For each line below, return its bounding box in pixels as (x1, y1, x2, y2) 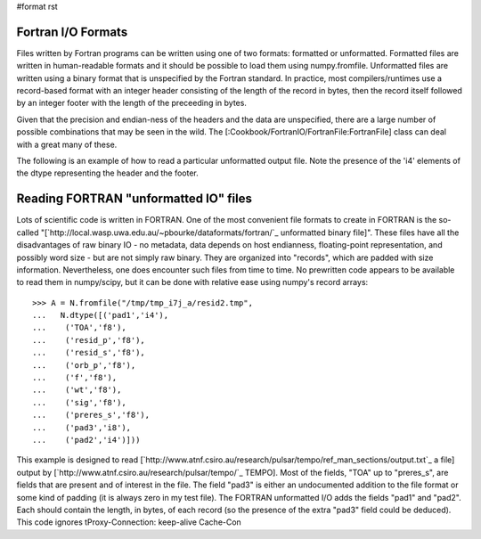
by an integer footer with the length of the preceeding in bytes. (16, 98, 247, 109)
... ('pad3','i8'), (32, 422, 132, 432)
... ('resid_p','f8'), (32, 335, 146, 345)
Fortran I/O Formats (16, 24, 128, 39)
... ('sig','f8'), (32, 397, 126, 407)
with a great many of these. (16, 139, 118, 150)
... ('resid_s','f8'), (32, 347, 146, 358)
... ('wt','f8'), (32, 385, 122, 396)
